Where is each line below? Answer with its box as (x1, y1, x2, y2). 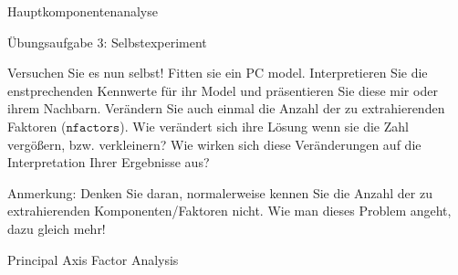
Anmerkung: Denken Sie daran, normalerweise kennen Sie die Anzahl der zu (7, 183, 432, 202)
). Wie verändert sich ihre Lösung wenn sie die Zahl (120, 116, 409, 135)
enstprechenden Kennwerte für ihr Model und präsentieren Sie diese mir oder (7, 80, 438, 100)
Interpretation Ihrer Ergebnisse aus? (7, 153, 210, 172)
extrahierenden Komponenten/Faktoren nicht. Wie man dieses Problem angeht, (7, 201, 452, 220)
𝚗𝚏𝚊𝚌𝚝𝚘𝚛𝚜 (66, 121, 120, 134)
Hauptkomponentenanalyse (7, 2, 158, 20)
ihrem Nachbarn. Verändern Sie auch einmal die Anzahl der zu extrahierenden (7, 99, 445, 118)
